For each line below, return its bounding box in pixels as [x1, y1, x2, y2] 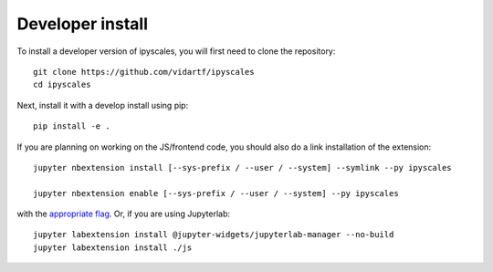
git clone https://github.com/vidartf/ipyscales [33, 67, 255, 77]
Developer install [16, 14, 149, 34]
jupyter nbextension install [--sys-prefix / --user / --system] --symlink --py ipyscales [33, 162, 452, 173]
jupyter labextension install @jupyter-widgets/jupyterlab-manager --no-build [33, 229, 394, 240]
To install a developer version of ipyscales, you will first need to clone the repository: [16, 46, 336, 57]
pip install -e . [33, 121, 110, 131]
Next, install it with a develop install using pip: [16, 99, 189, 110]
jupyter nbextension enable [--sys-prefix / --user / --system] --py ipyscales [33, 188, 399, 198]
